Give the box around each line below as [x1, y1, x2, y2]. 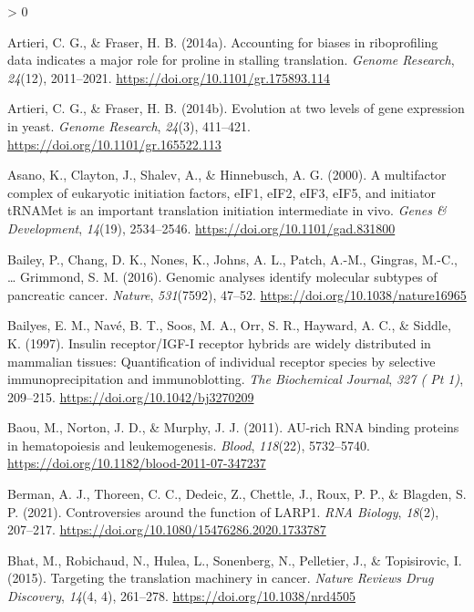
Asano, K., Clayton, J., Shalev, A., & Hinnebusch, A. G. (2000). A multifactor [7, 165, 447, 184]
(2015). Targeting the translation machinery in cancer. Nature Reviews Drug [7, 568, 434, 587]
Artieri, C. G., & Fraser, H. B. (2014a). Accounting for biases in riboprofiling [7, 32, 438, 51]
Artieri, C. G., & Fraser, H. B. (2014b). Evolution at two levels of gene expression [7, 99, 465, 118]
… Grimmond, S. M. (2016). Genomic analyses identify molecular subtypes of [7, 267, 438, 286]
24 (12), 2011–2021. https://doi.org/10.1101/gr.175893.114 [7, 67, 331, 87]
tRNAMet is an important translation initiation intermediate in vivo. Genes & [7, 201, 447, 220]
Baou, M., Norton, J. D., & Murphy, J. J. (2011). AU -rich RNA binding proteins [7, 418, 459, 437]
